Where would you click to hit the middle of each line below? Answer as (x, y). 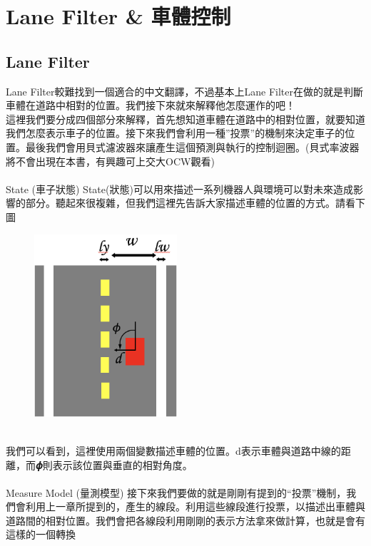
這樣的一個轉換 (41, 534)
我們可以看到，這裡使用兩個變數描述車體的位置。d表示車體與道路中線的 (173, 450)
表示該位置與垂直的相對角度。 (122, 464)
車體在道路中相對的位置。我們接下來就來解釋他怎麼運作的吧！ (151, 105)
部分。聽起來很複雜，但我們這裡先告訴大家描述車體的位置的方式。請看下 (195, 203)
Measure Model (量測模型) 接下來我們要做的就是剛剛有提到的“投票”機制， (176, 492)
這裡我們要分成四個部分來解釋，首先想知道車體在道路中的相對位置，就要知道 (185, 119)
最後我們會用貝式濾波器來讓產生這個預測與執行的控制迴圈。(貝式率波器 (192, 146)
